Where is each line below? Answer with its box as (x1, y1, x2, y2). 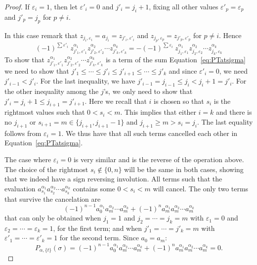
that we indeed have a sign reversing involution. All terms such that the (4, 174, 222, 184)
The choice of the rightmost (4, 164, 88, 174)
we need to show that (4, 65, 69, 76)
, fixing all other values (149, 1, 218, 11)
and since (169, 65, 197, 76)
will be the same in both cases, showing (124, 164, 244, 174)
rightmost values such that (4, 107, 85, 117)
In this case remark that (4, 30, 78, 40)
